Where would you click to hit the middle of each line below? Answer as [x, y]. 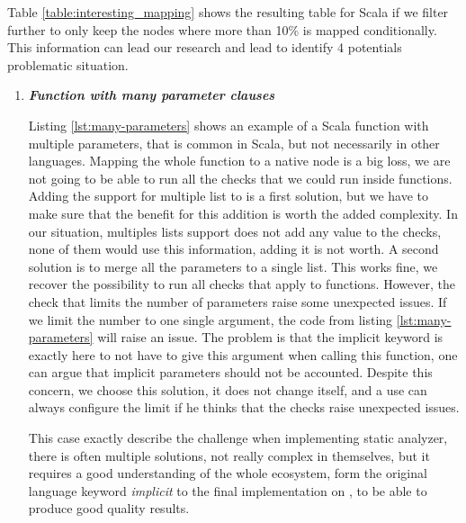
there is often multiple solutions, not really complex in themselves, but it [229, 455]
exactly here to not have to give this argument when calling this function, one [243, 354]
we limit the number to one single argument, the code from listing [211, 319]
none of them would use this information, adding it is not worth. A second [233, 249]
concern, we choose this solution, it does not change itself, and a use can [228, 389]
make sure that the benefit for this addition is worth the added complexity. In [243, 213]
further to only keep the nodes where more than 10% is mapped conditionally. [222, 29]
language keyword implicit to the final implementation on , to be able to [228, 490]
